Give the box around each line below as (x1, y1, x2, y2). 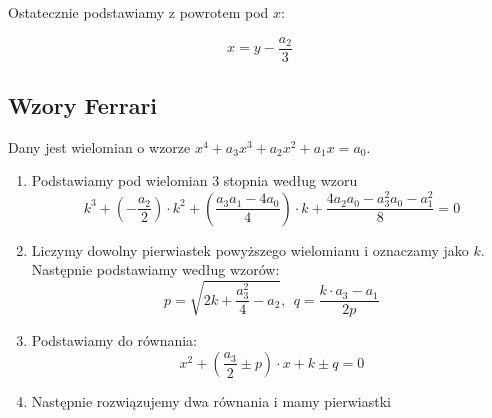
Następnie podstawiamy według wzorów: (31, 259, 280, 280)
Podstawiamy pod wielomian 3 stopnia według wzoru (31, 170, 358, 191)
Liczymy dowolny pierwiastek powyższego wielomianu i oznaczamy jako (31, 239, 469, 260)
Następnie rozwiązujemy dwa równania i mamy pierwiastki (31, 390, 391, 411)
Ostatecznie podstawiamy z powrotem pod (8, 2, 269, 22)
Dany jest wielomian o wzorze (8, 136, 191, 157)
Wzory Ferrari (8, 90, 158, 121)
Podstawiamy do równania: (31, 330, 198, 351)
